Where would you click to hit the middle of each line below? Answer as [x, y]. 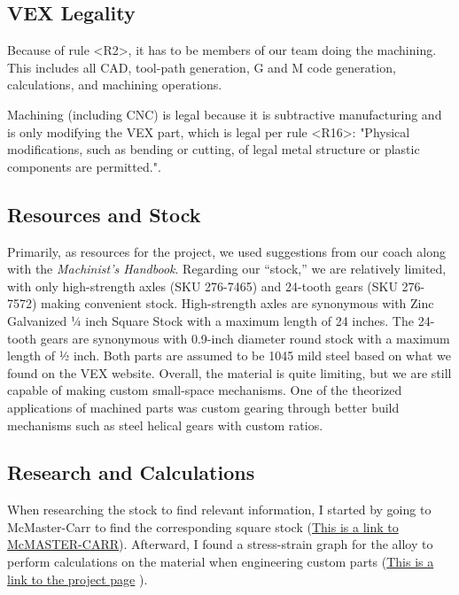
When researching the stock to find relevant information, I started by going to [219, 510]
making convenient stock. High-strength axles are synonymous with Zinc [237, 303]
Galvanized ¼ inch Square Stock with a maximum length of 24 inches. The [210, 320]
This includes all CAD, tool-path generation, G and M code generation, [202, 67]
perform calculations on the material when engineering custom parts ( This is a [221, 562]
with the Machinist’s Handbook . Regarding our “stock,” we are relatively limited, [227, 269]
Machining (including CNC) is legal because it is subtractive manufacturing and [225, 114]
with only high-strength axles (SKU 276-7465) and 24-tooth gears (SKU [202, 286]
